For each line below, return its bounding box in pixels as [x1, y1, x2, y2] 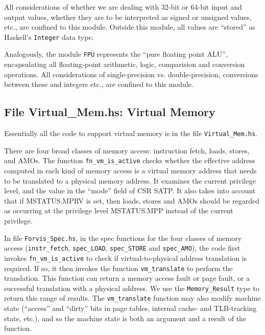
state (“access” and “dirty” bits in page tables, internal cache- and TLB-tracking [4, 303, 257, 314]
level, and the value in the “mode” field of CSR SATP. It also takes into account [4, 185, 256, 196]
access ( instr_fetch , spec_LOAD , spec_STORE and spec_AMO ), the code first [4, 242, 240, 253]
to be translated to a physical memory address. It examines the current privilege [4, 175, 256, 186]
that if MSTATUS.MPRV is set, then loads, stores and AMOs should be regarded [4, 195, 260, 206]
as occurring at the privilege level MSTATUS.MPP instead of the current [4, 205, 233, 216]
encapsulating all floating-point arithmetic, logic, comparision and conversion [4, 59, 245, 70]
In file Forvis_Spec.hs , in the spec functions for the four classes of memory [4, 232, 242, 243]
